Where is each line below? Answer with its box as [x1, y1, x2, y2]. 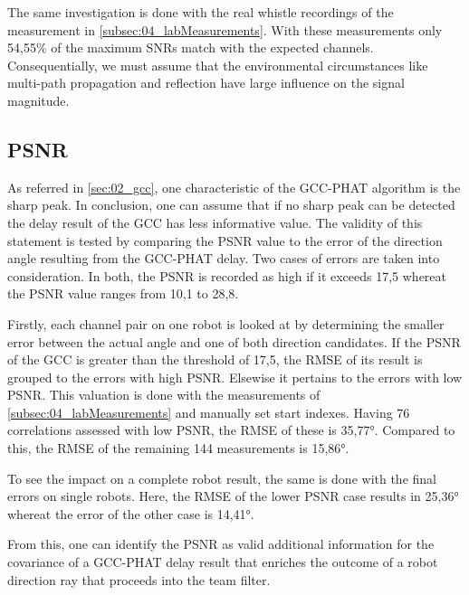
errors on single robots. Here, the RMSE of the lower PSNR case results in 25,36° [7, 486, 459, 505]
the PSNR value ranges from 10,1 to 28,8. [7, 284, 239, 303]
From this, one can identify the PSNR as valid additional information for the [7, 534, 435, 553]
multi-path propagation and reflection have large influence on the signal [7, 73, 405, 92]
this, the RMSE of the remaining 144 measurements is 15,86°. [7, 439, 349, 458]
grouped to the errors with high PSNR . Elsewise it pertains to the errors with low [7, 367, 463, 386]
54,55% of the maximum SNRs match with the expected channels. [7, 38, 374, 57]
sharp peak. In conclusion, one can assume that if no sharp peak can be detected [7, 195, 455, 214]
